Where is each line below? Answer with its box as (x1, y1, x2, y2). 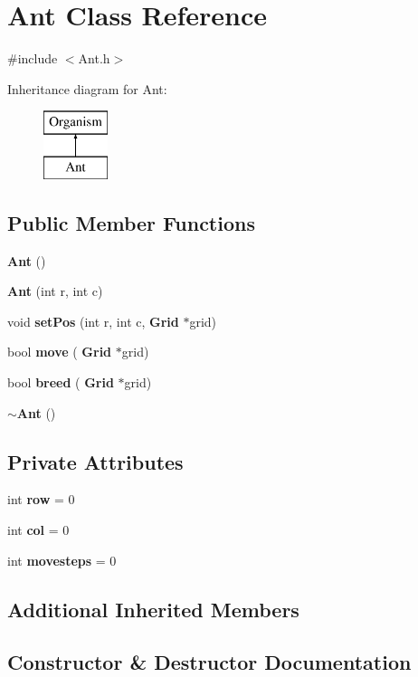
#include (7, 49, 58, 68)
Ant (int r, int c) (7, 281, 103, 300)
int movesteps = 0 (7, 550, 117, 569)
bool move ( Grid (7, 342, 112, 361)
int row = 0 (7, 490, 75, 509)
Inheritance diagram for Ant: (7, 79, 167, 98)
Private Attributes (7, 447, 184, 475)
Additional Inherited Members (7, 595, 299, 623)
